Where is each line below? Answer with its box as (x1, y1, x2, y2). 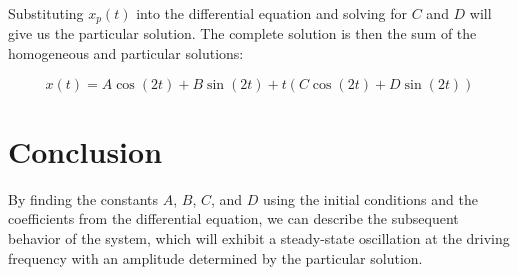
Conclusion (8, 130, 163, 171)
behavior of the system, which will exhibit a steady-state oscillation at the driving (8, 227, 510, 248)
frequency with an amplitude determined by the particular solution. (8, 247, 423, 268)
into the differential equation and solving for (136, 3, 408, 23)
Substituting (8, 3, 84, 23)
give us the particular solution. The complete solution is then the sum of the (8, 23, 477, 44)
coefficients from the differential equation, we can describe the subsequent (8, 208, 459, 229)
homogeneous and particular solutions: (8, 43, 244, 64)
